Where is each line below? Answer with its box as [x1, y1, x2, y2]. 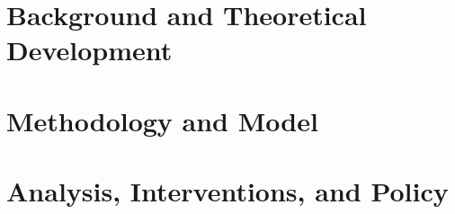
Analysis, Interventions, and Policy [6, 173, 449, 210]
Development [6, 31, 173, 68]
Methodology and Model [6, 102, 318, 138]
